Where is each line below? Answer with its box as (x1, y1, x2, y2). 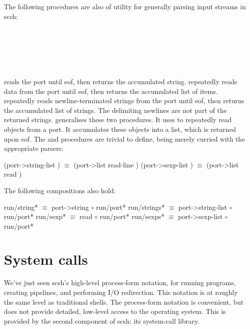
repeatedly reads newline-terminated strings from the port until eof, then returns (4, 95, 245, 106)
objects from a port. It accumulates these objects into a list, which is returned (4, 124, 236, 134)
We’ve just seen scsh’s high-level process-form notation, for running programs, (4, 277, 236, 288)
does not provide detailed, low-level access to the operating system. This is (4, 306, 226, 316)
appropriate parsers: (4, 143, 64, 153)
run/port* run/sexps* (100, 211, 165, 221)
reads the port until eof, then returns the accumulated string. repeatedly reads (4, 76, 237, 86)
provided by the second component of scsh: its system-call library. (4, 315, 200, 326)
